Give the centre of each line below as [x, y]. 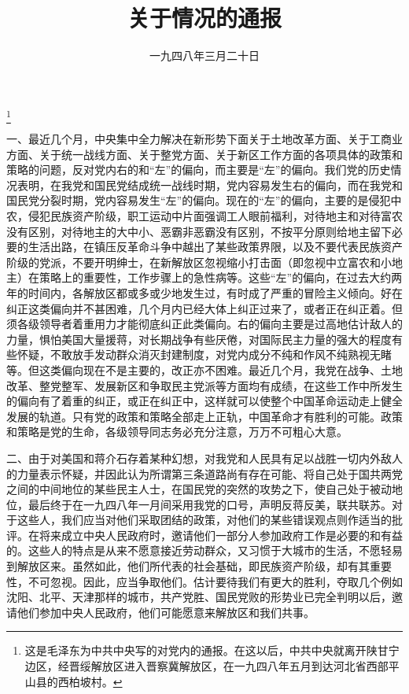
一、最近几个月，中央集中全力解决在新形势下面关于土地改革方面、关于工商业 [204, 139]
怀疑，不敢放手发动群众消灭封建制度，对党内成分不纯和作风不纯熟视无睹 [204, 354]
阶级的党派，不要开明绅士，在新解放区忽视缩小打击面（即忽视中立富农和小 [199, 262]
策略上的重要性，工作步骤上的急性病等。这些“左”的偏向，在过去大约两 [221, 277]
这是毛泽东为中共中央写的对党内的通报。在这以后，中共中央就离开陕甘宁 [212, 650]
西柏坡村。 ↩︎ [90, 681]
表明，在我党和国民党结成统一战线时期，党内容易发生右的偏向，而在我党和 [210, 185]
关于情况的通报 [204, 18]
